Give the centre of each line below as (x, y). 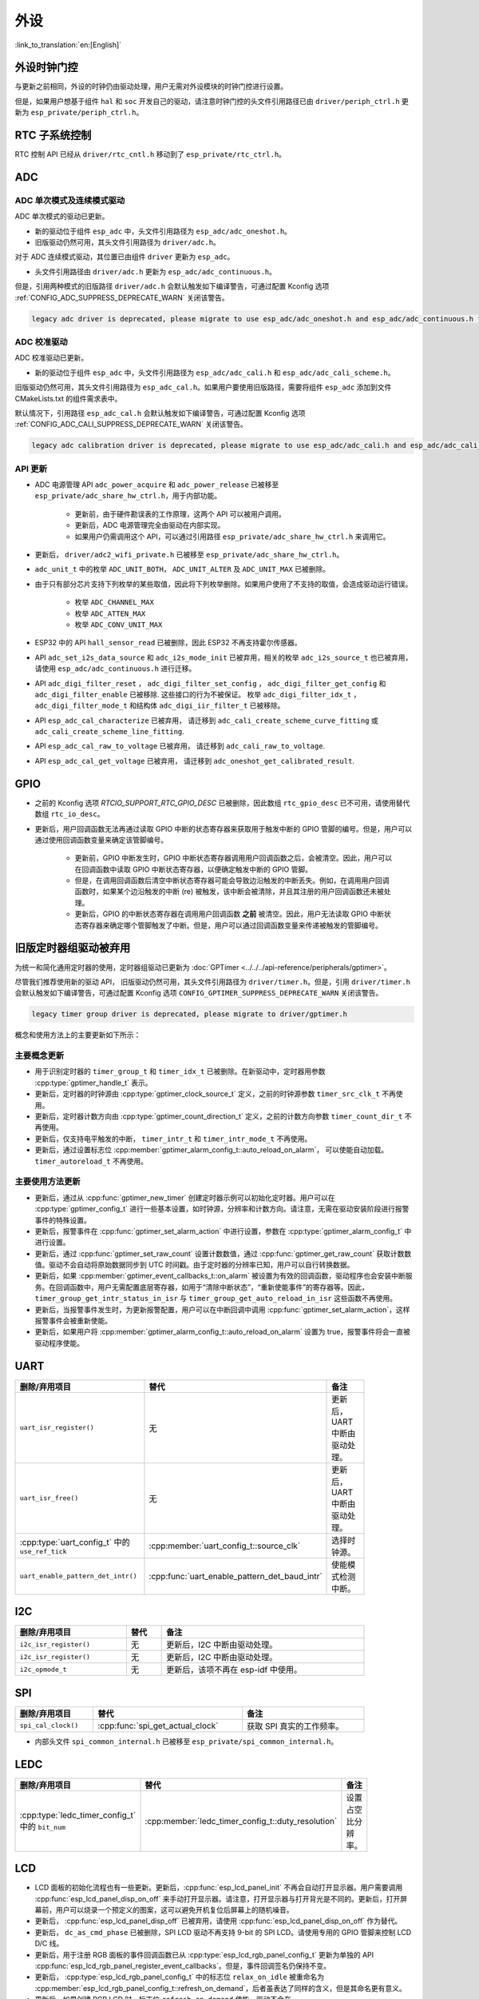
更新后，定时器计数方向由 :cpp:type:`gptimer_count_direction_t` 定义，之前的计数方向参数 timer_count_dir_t (219, 1116)
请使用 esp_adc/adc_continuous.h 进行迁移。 (115, 668)
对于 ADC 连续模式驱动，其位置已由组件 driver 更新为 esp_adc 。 (125, 257)
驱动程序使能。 (59, 1343)
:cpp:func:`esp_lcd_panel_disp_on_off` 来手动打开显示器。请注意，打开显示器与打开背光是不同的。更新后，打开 (218, 1898)
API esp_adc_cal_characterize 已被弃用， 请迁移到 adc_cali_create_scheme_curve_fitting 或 (206, 720)
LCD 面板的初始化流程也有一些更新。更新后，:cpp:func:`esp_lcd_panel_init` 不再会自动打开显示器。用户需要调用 (219, 1888)
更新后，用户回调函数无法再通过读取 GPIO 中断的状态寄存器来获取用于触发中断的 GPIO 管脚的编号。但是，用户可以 (224, 828)
